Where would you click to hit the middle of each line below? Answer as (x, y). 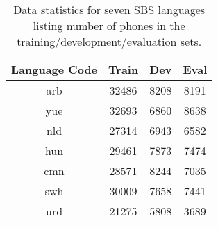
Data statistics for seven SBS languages (109, 9)
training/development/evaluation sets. (109, 41)
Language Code (54, 69)
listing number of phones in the (109, 25)
